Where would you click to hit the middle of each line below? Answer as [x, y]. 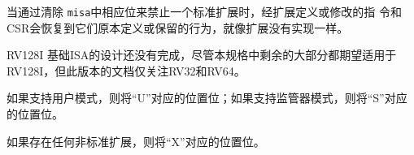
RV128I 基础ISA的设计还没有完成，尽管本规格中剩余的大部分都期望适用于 [202, 55]
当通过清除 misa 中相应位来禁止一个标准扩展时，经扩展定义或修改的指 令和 [204, 11]
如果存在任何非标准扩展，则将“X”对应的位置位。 [136, 141]
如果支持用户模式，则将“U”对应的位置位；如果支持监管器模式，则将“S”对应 [207, 98]
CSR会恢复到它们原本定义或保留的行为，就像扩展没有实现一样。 [178, 27]
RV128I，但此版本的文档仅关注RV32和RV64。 [126, 70]
